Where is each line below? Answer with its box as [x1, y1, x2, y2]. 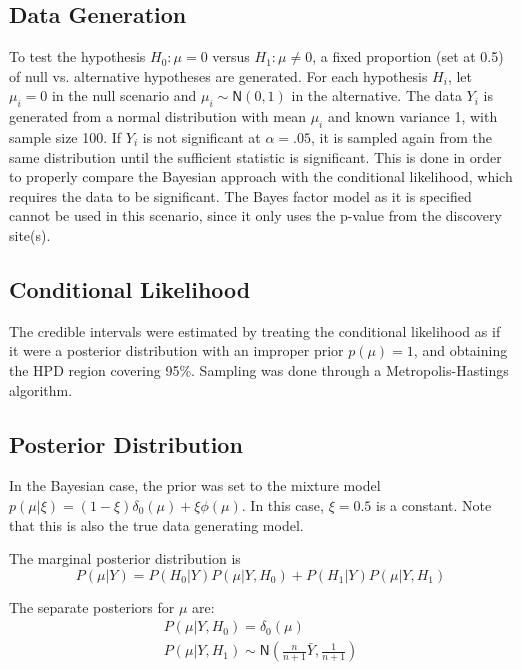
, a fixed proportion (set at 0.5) [312, 46, 504, 67]
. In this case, [241, 494, 324, 515]
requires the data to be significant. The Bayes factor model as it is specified [9, 185, 472, 206]
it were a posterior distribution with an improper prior [9, 340, 344, 361]
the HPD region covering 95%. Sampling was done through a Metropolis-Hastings [9, 359, 509, 380]
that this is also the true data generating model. [9, 514, 304, 535]
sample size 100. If [9, 126, 122, 147]
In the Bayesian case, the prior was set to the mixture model [9, 475, 381, 496]
